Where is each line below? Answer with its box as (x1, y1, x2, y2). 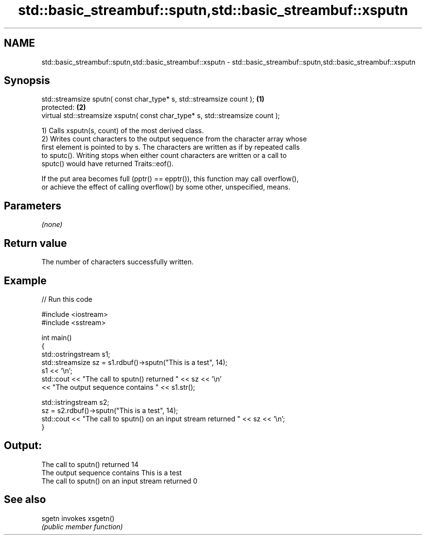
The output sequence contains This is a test (41, 468, 182, 477)
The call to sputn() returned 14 (41, 460, 139, 469)
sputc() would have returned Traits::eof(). (41, 159, 174, 168)
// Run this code (41, 295, 92, 303)
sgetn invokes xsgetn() (41, 514, 115, 522)
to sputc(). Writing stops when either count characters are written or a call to (41, 151, 287, 160)
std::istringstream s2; (41, 398, 109, 406)
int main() (41, 333, 72, 342)
